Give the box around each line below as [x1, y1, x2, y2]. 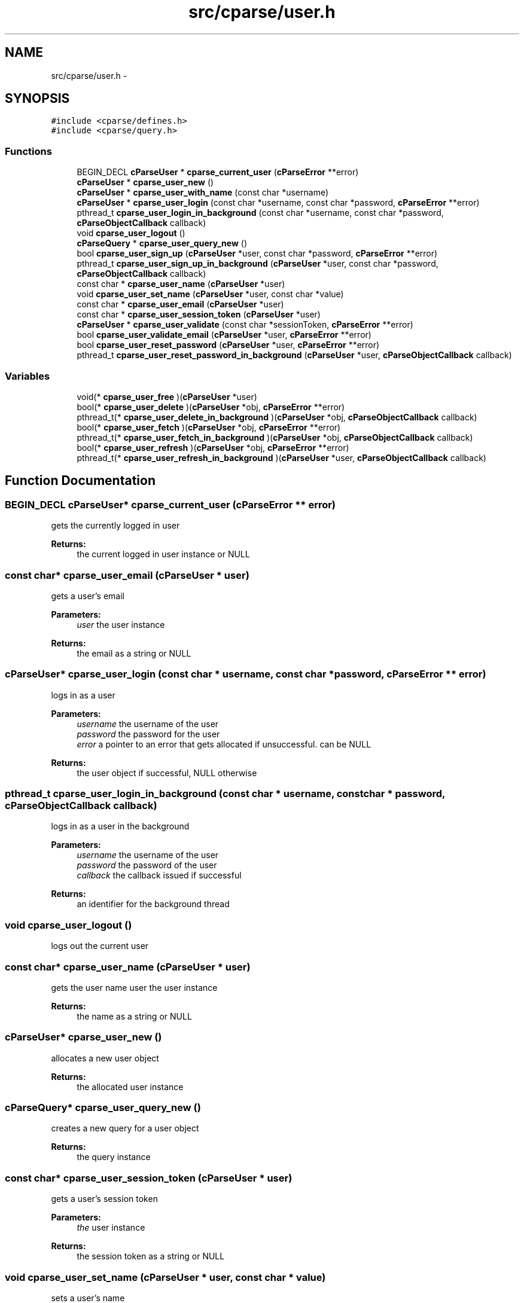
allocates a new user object [51, 1052, 159, 1063]
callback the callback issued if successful [77, 870, 242, 881]
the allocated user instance [77, 1081, 184, 1092]
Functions [5, 145, 52, 157]
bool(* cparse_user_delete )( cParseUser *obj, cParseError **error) [77, 401, 345, 412]
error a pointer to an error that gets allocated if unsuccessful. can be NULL [77, 739, 371, 749]
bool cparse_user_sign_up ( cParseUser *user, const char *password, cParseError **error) [77, 248, 438, 259]
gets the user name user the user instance [51, 982, 218, 993]
